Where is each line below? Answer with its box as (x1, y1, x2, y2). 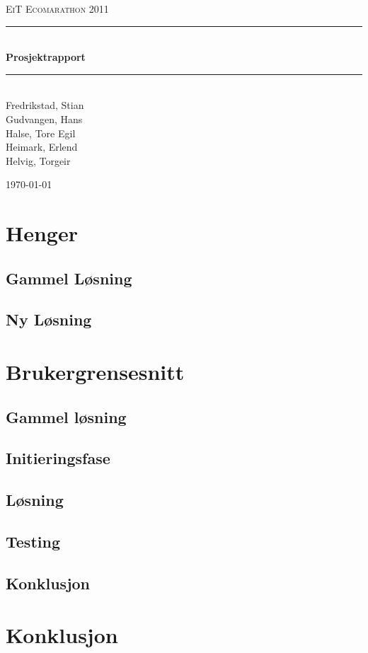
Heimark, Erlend (6, 139, 78, 154)
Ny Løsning (6, 308, 92, 330)
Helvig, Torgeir (6, 153, 71, 168)
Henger (6, 219, 78, 248)
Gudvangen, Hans (6, 111, 83, 126)
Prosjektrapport (6, 50, 86, 64)
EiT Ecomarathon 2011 (6, 1, 109, 16)
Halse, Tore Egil (6, 125, 76, 140)
